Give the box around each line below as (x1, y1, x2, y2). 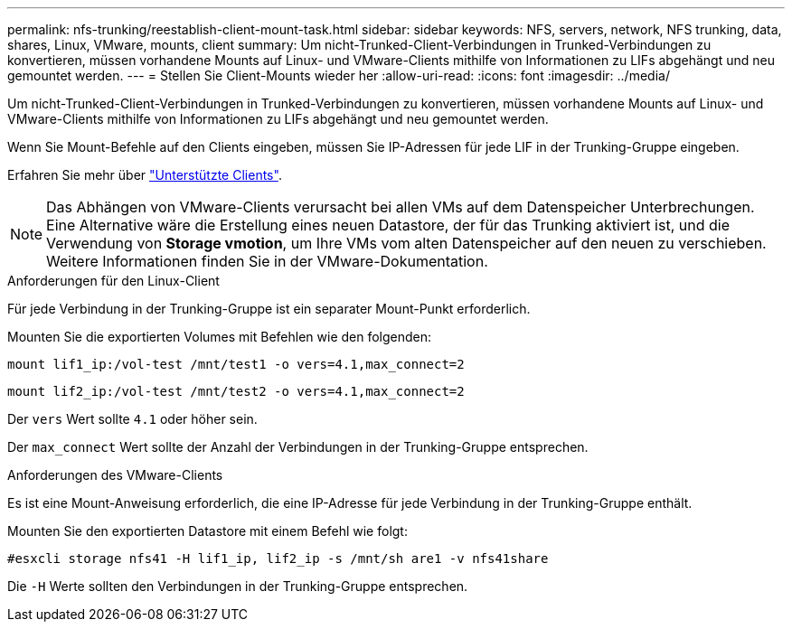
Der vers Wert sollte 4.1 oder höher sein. (7, 411, 258, 427)
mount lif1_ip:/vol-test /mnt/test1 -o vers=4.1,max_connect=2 (7, 357, 465, 371)
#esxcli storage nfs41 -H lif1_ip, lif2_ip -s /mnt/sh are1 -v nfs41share (7, 551, 549, 566)
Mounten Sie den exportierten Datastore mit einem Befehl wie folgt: (7, 523, 408, 539)
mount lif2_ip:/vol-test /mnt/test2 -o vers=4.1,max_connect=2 (7, 384, 465, 399)
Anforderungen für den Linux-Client (7, 273, 220, 288)
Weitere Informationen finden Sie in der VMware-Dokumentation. (46, 252, 488, 270)
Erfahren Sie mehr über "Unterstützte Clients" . (7, 167, 282, 183)
